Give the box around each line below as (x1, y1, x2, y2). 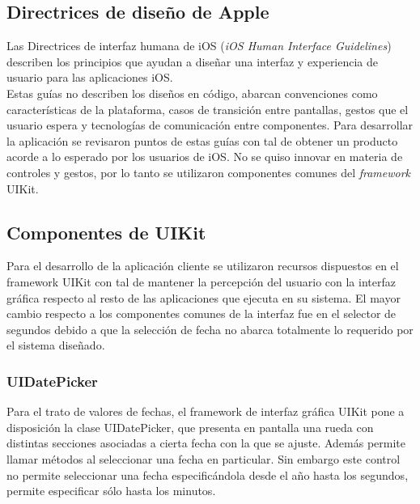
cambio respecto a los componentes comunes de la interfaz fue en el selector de (6, 305, 397, 322)
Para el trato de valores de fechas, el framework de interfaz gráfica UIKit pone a (6, 403, 405, 420)
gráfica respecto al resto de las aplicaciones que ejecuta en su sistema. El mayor (6, 289, 401, 306)
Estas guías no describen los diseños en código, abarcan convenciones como (6, 84, 378, 101)
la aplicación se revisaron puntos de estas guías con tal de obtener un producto (6, 132, 398, 149)
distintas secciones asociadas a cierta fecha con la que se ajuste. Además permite (6, 434, 406, 451)
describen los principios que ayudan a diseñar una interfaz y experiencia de (6, 53, 379, 70)
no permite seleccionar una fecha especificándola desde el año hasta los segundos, (6, 466, 409, 483)
